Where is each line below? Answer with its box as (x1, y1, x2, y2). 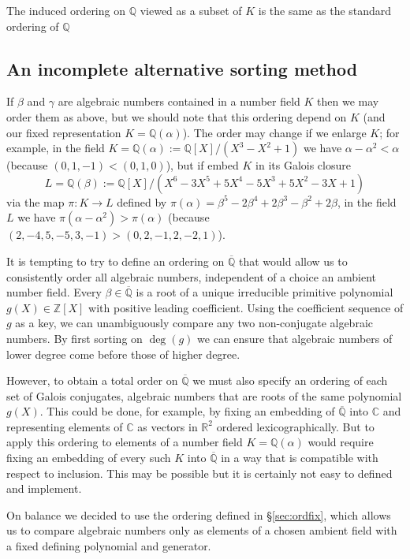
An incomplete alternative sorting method (6, 56, 358, 80)
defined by (117, 193, 167, 210)
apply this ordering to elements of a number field (6, 434, 243, 450)
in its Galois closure (255, 157, 351, 173)
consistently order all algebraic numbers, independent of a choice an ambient (6, 268, 376, 285)
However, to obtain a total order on (6, 372, 178, 389)
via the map (6, 193, 65, 210)
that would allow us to (238, 252, 348, 269)
